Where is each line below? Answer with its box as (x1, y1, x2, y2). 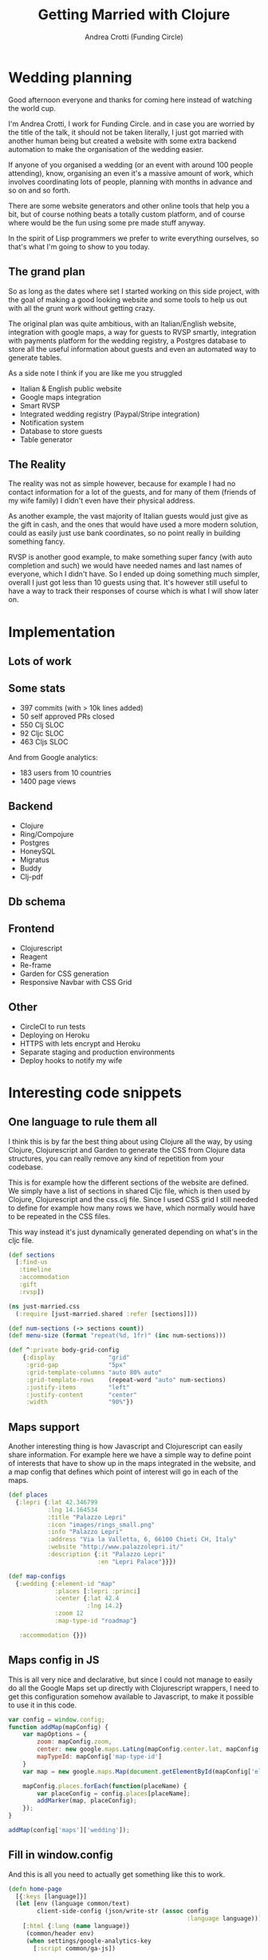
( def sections (8, 1251, 56, 1259)
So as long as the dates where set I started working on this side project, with (8, 286, 260, 296)
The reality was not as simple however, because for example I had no (8, 479, 236, 488)
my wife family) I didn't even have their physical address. (8, 496, 195, 505)
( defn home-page (8, 1885, 62, 1893)
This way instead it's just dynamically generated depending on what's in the (8, 1227, 258, 1237)
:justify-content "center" (26, 1391, 137, 1399)
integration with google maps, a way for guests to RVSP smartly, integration (8, 327, 257, 337)
